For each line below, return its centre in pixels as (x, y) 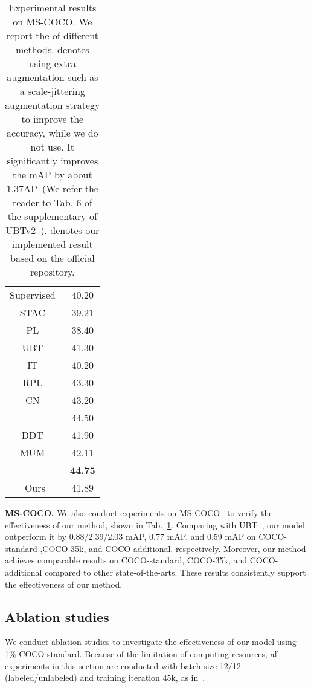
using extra (52, 63)
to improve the (53, 119)
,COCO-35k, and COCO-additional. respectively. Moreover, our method (173, 548)
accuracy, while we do (53, 133)
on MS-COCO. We (53, 21)
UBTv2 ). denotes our (53, 230)
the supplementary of (52, 216)
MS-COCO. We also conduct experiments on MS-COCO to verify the (139, 513)
